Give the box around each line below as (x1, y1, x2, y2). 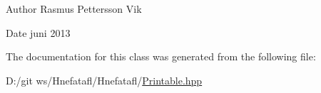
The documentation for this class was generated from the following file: (6, 49, 316, 64)
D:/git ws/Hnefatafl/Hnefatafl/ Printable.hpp (6, 72, 203, 87)
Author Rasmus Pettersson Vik (6, 1, 142, 16)
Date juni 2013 (6, 25, 71, 40)
